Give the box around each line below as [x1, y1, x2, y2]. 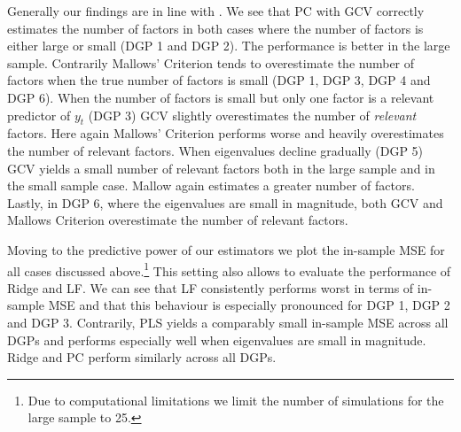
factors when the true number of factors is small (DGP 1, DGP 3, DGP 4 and [7, 71, 431, 89]
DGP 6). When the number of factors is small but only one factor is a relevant [7, 88, 434, 106]
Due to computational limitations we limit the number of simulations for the [27, 390, 444, 409]
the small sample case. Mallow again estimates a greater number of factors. [7, 176, 415, 195]
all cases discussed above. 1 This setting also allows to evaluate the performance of [7, 258, 451, 280]
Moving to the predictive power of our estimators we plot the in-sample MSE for [7, 240, 445, 258]
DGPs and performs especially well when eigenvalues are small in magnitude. [7, 330, 426, 349]
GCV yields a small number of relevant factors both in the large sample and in [7, 158, 435, 177]
